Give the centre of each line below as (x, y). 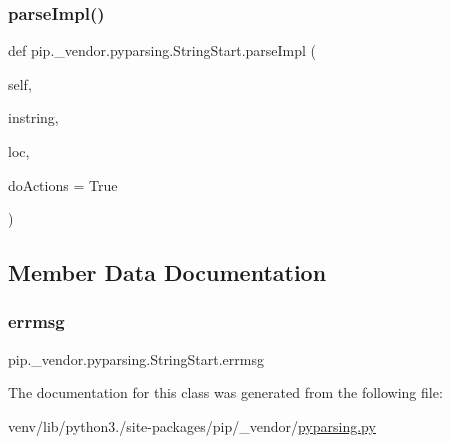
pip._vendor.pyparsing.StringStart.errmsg (136, 358)
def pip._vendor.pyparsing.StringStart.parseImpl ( (162, 50)
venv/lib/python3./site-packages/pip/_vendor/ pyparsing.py (192, 425)
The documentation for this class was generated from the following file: (225, 392)
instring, (33, 117)
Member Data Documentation (167, 272)
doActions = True (63, 184)
